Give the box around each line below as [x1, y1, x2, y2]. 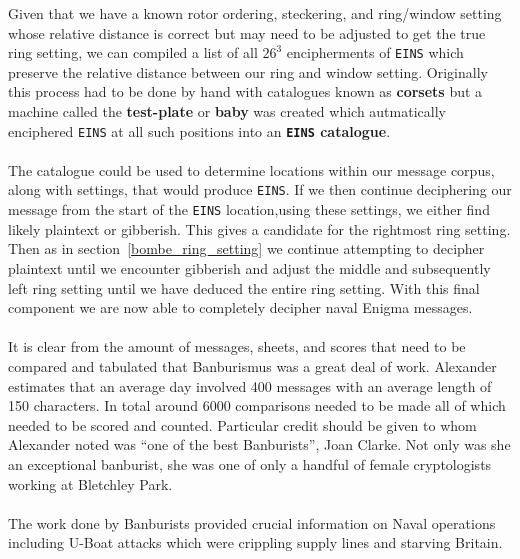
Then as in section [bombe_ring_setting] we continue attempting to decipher [8, 238, 485, 259]
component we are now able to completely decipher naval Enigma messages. [8, 297, 473, 318]
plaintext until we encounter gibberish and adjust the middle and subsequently [8, 257, 491, 278]
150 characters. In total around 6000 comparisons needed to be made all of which [8, 395, 506, 416]
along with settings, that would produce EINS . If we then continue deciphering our [8, 179, 512, 200]
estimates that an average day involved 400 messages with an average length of [8, 375, 492, 396]
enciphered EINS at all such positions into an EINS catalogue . [8, 120, 391, 141]
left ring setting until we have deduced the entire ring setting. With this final [8, 277, 480, 298]
